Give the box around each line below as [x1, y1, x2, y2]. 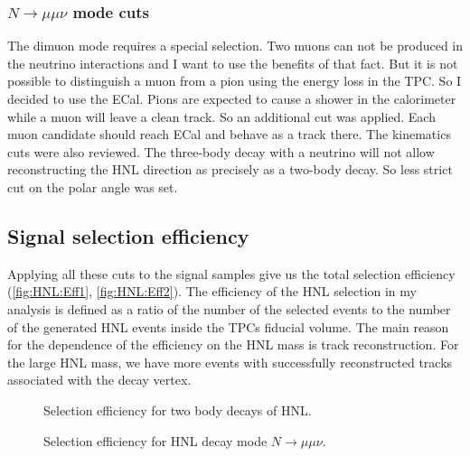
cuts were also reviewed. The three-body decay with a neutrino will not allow [7, 142, 435, 161]
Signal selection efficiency [7, 221, 249, 249]
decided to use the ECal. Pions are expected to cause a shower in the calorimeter [7, 89, 456, 107]
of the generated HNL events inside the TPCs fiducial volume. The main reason [7, 317, 449, 336]
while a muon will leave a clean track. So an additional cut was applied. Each [7, 107, 436, 126]
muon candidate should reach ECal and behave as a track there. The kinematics [7, 125, 451, 144]
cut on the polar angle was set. [7, 177, 178, 196]
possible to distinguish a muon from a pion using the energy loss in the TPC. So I [7, 71, 462, 90]
